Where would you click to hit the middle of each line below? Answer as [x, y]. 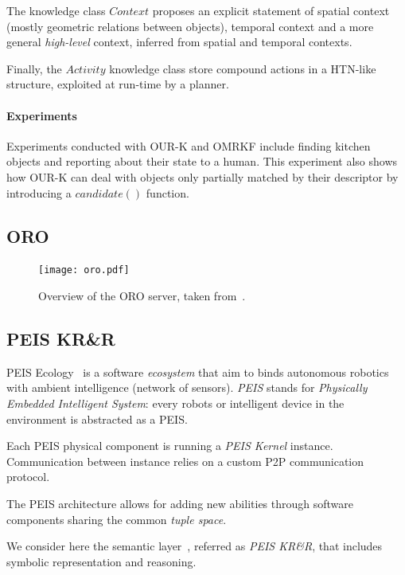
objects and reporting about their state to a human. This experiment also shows [202, 161]
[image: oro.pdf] [84, 270]
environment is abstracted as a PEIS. [97, 419]
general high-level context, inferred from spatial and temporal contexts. [179, 42]
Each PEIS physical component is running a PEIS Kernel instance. [170, 446]
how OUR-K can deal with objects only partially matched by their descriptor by [202, 176]
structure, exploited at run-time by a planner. [118, 84]
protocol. [28, 477]
